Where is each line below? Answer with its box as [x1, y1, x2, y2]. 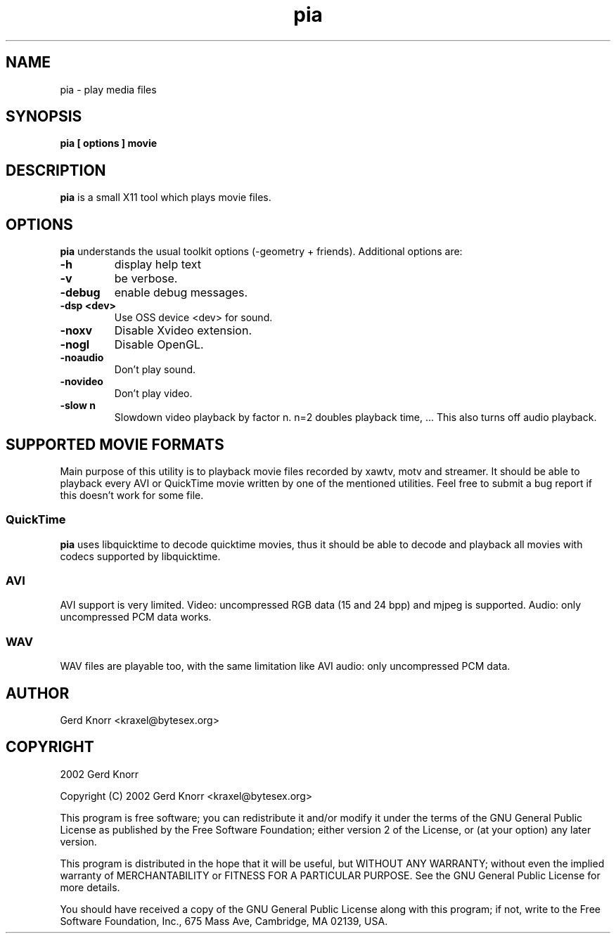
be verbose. [114, 271, 178, 286]
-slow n [60, 399, 96, 412]
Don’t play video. [114, 387, 193, 400]
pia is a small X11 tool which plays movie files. [60, 191, 271, 204]
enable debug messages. [114, 285, 248, 300]
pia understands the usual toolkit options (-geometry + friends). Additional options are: [60, 245, 463, 258]
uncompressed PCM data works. [60, 611, 212, 623]
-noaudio [60, 351, 104, 364]
